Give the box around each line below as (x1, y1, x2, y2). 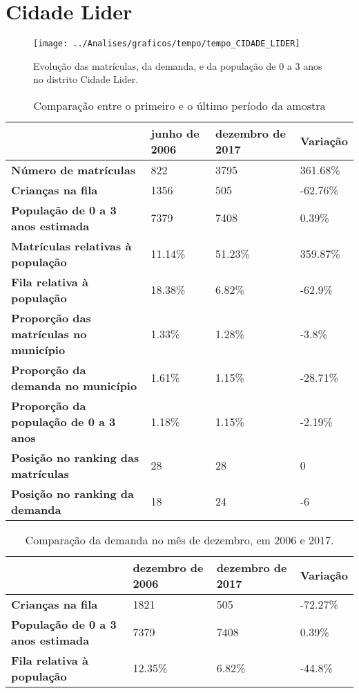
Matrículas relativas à (11, 237, 132, 254)
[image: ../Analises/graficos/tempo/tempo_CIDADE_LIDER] (33, 39, 300, 49)
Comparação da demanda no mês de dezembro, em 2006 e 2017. (25, 531, 334, 548)
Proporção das (11, 309, 91, 326)
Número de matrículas (11, 161, 135, 178)
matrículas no (11, 325, 87, 342)
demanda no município (11, 377, 137, 394)
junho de (151, 124, 200, 141)
